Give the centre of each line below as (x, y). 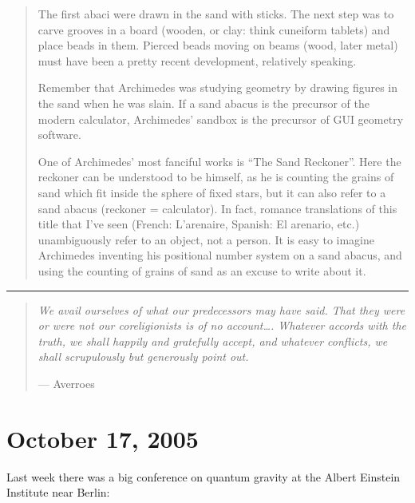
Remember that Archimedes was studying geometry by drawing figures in (218, 87)
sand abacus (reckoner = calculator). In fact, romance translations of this (217, 208)
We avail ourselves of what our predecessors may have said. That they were (221, 309)
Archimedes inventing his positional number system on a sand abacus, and (220, 255)
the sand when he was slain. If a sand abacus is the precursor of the (204, 103)
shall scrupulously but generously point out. (143, 356)
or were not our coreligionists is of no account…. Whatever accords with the (222, 325)
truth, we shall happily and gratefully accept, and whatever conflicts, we (213, 341)
